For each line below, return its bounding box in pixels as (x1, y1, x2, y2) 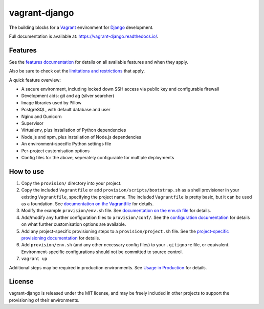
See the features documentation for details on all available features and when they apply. (9, 59, 188, 65)
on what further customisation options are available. (21, 221, 126, 227)
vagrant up (21, 256, 47, 261)
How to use (9, 167, 44, 176)
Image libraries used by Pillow (21, 99, 82, 105)
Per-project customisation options (21, 147, 90, 154)
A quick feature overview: (9, 77, 61, 83)
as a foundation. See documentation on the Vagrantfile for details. (21, 201, 154, 207)
